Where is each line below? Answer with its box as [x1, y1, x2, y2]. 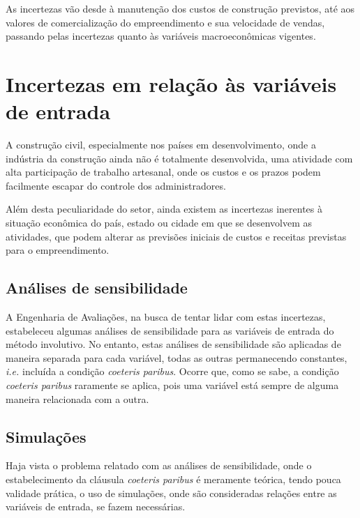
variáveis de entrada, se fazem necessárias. [6, 499, 186, 514]
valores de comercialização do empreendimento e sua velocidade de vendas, [6, 15, 325, 29]
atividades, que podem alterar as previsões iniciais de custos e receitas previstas [6, 229, 347, 243]
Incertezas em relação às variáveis [6, 69, 337, 98]
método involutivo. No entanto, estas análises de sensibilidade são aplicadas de [6, 337, 341, 351]
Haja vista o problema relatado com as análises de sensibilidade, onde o [6, 458, 312, 473]
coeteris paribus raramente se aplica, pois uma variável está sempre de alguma [6, 378, 339, 393]
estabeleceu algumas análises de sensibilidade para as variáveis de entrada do [6, 323, 334, 337]
